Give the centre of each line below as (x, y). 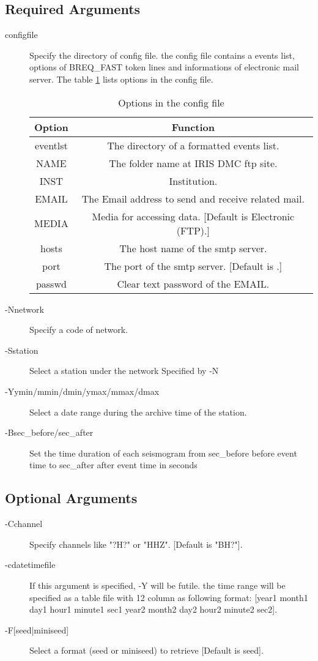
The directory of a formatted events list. (193, 145)
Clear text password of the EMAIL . (193, 283)
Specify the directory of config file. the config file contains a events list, (162, 55)
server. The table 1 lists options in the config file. (121, 79)
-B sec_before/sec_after (49, 432)
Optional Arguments (71, 498)
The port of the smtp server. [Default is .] (193, 266)
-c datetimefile (30, 565)
